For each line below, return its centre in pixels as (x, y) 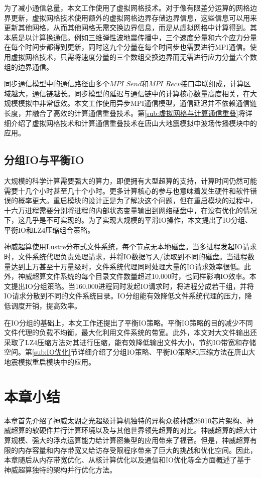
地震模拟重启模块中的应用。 (50, 362)
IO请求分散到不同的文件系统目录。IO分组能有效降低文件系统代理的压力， (124, 296)
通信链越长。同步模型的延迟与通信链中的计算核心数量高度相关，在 (141, 93)
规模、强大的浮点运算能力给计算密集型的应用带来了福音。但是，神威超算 (130, 440)
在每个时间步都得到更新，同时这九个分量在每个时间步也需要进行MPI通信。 (127, 47)
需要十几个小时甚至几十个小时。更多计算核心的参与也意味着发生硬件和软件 (127, 190)
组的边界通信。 (29, 66)
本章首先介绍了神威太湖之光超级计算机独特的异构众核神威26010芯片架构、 (125, 420)
